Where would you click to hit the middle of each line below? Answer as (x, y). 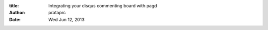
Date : (15, 19)
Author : (17, 13)
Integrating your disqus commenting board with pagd (103, 6)
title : (14, 6)
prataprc (57, 13)
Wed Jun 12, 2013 (67, 19)
